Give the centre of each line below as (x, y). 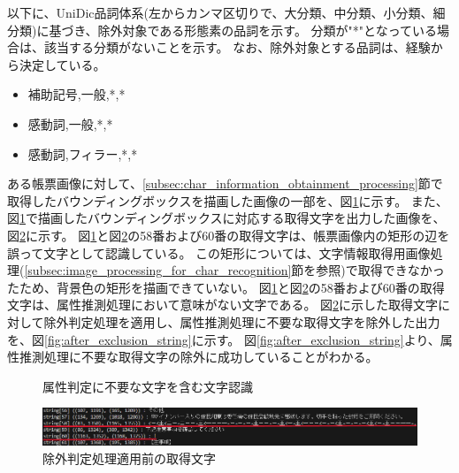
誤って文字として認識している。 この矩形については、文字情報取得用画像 (219, 252)
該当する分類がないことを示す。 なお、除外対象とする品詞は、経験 (237, 47)
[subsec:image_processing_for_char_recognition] (158, 270)
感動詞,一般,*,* (70, 123)
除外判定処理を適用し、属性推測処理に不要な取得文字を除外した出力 (242, 321)
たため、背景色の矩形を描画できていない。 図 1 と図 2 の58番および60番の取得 (226, 287)
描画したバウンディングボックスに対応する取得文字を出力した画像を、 (241, 218)
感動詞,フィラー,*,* (83, 153)
